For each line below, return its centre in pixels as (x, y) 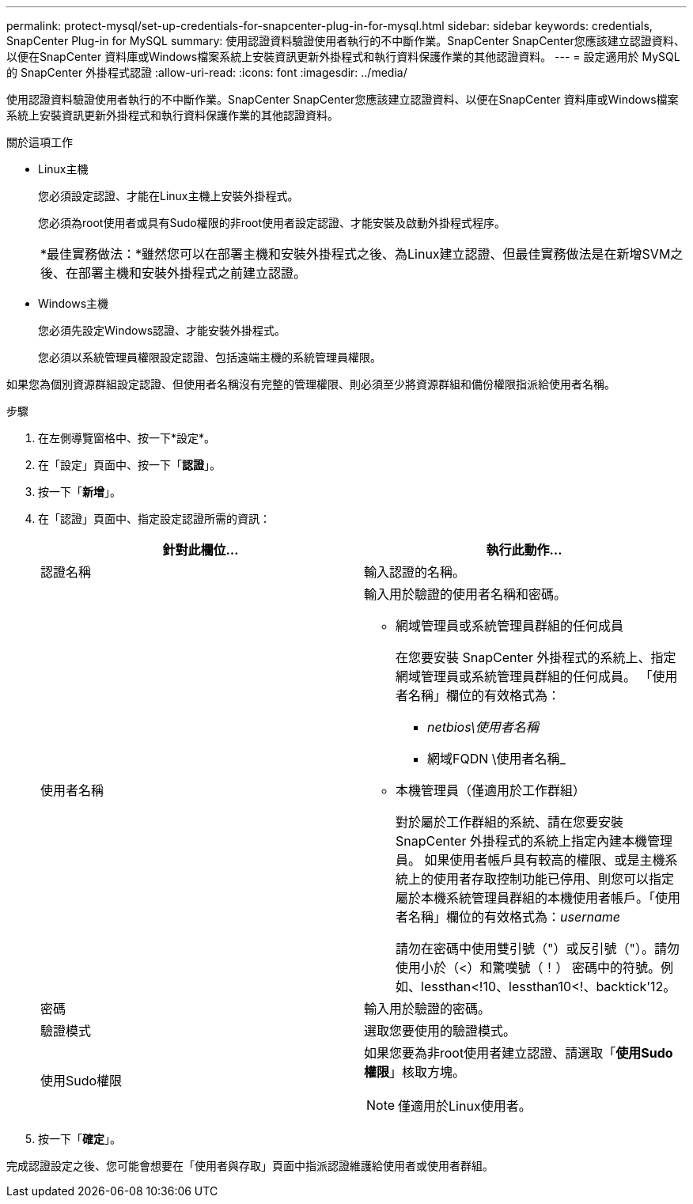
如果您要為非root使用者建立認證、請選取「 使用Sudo (519, 1053)
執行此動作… (524, 550)
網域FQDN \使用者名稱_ (496, 759)
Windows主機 (74, 303)
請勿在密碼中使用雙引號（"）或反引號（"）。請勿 (538, 948)
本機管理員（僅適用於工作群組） (491, 790)
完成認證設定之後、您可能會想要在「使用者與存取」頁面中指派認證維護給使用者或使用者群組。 (250, 1166)
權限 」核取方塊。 (415, 1072)
